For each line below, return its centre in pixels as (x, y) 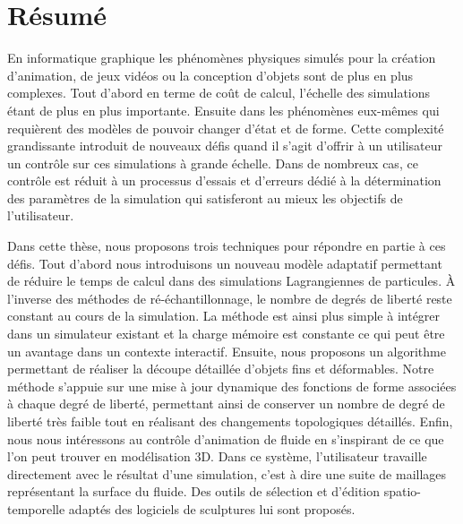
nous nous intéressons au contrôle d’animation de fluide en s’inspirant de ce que (226, 438)
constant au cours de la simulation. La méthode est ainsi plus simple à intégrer (224, 316)
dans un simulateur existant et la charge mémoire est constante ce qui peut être (226, 334)
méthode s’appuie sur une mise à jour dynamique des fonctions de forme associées (232, 386)
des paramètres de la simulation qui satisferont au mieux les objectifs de (205, 198)
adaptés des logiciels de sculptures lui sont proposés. (212, 508)
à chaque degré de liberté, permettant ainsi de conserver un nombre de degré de (226, 404)
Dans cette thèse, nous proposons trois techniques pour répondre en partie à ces (227, 246)
